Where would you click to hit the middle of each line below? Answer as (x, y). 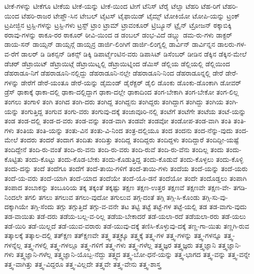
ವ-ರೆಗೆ (12, 53)
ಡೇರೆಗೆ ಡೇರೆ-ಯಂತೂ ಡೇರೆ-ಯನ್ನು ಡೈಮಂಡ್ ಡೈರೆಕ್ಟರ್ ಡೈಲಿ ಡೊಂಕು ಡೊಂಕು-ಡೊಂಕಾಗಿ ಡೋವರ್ (131, 82)
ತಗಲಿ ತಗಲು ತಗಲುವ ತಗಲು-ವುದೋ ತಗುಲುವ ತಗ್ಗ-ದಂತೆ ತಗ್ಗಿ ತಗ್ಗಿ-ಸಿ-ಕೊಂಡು (112, 197)
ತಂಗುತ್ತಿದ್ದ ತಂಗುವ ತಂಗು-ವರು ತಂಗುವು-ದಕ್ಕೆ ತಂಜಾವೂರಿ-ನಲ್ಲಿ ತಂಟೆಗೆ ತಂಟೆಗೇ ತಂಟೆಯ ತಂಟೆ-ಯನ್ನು (133, 111)
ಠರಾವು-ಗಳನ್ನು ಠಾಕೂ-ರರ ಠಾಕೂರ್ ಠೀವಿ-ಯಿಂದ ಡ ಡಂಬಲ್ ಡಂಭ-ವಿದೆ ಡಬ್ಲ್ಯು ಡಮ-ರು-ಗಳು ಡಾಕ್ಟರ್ (118, 34)
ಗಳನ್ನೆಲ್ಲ (13, 245)
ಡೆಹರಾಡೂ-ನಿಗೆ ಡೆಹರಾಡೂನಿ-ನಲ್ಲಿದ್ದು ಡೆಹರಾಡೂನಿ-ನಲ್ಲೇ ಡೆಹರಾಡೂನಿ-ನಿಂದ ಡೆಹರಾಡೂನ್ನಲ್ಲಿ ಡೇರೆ (114, 73)
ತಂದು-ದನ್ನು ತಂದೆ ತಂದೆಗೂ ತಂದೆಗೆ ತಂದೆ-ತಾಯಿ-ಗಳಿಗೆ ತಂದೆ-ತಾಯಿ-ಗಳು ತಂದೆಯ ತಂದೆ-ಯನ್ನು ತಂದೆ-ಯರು (126, 168)
